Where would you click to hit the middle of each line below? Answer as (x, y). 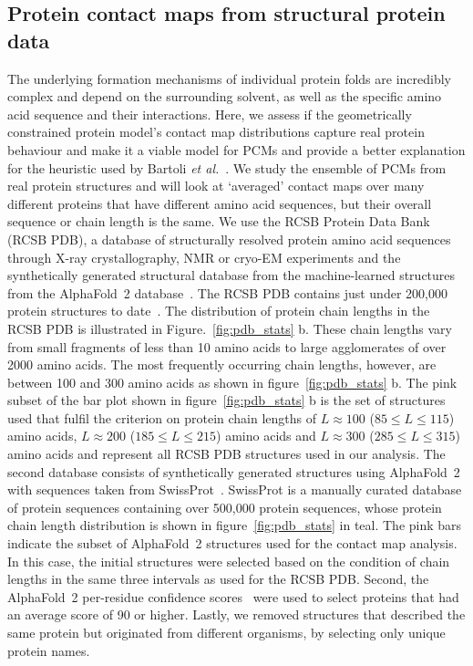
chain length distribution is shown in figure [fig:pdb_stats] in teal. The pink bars (235, 525)
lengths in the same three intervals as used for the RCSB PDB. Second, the (218, 579)
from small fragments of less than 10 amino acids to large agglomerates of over (227, 346)
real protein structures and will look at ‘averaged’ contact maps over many (216, 186)
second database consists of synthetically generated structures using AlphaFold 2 (234, 471)
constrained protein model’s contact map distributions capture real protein (216, 132)
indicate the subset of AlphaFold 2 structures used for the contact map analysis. (232, 543)
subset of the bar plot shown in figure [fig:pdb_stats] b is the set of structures (226, 400)
